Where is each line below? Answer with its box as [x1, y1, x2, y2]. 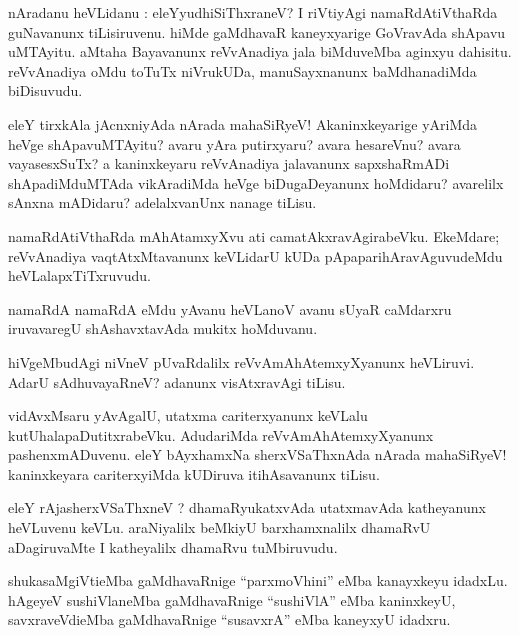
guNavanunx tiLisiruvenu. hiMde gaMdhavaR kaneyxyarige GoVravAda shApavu [8, 21, 506, 42]
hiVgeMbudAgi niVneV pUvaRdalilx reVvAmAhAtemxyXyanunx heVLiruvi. [8, 351, 475, 372]
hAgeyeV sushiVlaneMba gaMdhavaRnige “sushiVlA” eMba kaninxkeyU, [8, 589, 456, 610]
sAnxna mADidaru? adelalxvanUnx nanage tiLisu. [8, 192, 317, 213]
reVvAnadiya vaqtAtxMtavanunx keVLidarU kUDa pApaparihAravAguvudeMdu [8, 245, 503, 266]
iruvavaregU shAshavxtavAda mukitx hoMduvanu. [8, 318, 318, 339]
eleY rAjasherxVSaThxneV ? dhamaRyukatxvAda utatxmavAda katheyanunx [8, 497, 486, 518]
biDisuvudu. [8, 80, 83, 101]
